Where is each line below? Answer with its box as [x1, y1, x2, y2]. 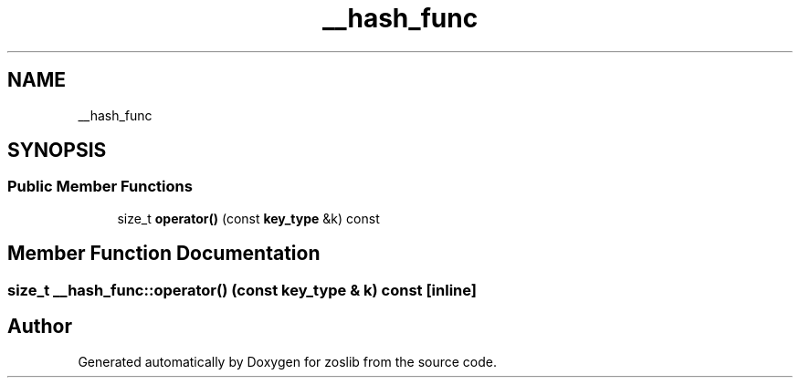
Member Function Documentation [7, 242, 321, 265]
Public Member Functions [7, 177, 193, 196]
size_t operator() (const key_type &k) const [117, 210, 380, 226]
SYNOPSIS [7, 139, 107, 162]
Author [7, 315, 72, 338]
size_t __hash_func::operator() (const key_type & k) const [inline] [7, 280, 477, 299]
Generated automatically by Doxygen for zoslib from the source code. [78, 353, 497, 369]
